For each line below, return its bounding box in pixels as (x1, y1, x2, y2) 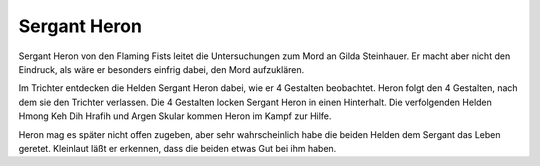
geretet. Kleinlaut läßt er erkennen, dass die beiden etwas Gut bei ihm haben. (18, 142, 337, 154)
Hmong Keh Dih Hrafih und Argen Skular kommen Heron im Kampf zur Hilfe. (18, 110, 332, 122)
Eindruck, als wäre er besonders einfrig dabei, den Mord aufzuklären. (18, 63, 305, 75)
